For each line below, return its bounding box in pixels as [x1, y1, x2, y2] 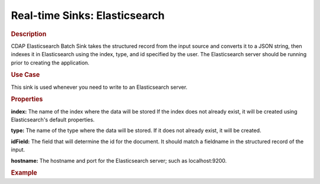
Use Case [11, 71, 40, 79]
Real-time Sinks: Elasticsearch [11, 9, 165, 22]
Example [11, 169, 38, 177]
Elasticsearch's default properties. [11, 116, 95, 124]
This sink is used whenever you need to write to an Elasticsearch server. [11, 83, 188, 91]
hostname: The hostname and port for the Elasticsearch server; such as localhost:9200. [11, 157, 227, 164]
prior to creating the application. [11, 59, 90, 66]
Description [11, 30, 47, 38]
